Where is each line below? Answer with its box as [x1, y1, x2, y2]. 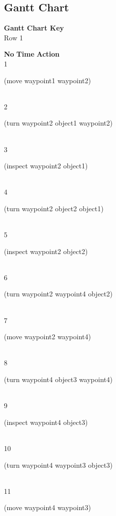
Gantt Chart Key [4, 23, 64, 33]
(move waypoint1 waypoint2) [4, 75, 91, 85]
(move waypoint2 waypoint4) [4, 331, 91, 342]
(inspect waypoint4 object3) [4, 417, 88, 427]
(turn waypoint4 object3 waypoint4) [4, 374, 113, 385]
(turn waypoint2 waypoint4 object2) [4, 289, 113, 299]
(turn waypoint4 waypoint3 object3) [4, 459, 113, 470]
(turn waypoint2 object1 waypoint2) [4, 118, 113, 128]
